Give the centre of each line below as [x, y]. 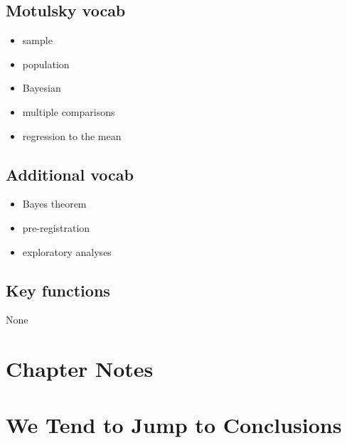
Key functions [58, 290]
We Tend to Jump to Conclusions [174, 424]
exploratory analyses [67, 251]
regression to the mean [72, 135]
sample [37, 40]
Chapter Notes [80, 369]
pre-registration [56, 227]
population [46, 64]
